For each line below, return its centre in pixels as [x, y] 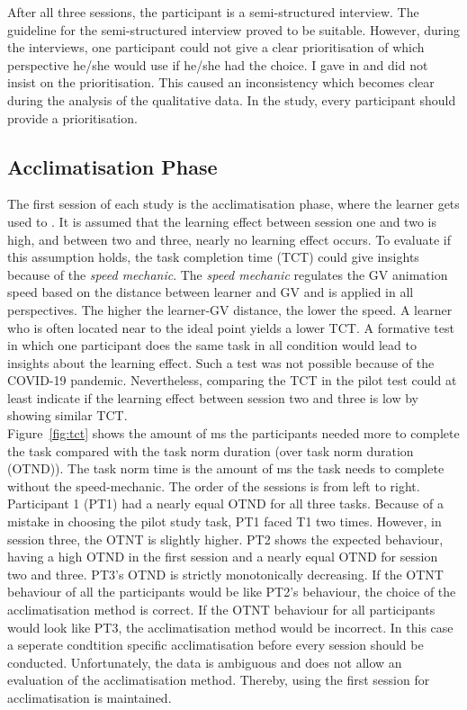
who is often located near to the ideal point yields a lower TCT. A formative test [231, 327]
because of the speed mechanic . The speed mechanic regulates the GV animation [228, 274]
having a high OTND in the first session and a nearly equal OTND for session [223, 557]
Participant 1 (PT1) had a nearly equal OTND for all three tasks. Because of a [225, 503]
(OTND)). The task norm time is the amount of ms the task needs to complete [226, 468]
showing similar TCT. [67, 415]
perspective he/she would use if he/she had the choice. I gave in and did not [218, 64]
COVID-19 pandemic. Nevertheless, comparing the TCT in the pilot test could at [232, 380]
